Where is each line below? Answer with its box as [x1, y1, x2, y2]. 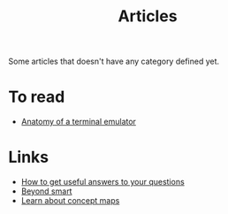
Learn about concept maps [20, 195, 120, 206]
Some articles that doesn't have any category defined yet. [8, 56, 220, 67]
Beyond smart [20, 186, 72, 196]
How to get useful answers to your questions [20, 177, 185, 187]
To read [8, 87, 65, 107]
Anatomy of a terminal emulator [20, 117, 136, 127]
